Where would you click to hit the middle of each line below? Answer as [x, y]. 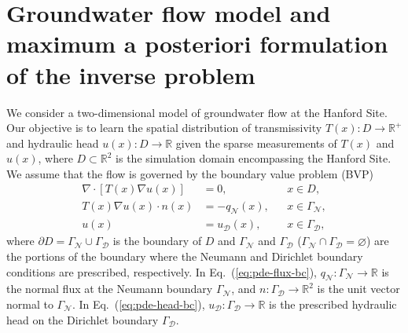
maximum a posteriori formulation [197, 44]
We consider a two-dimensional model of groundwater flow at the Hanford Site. [197, 112]
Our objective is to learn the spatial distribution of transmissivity [164, 128]
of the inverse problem [131, 74]
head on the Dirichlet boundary [83, 319]
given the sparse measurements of [256, 143]
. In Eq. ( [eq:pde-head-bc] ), [138, 304]
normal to [30, 304]
